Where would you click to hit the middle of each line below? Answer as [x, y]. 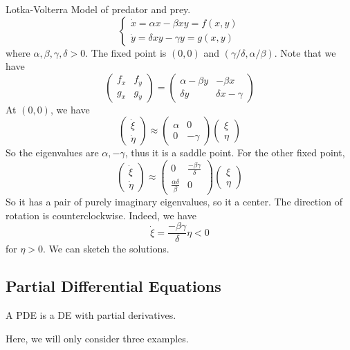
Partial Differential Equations [113, 286]
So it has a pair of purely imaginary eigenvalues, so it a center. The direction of [174, 202]
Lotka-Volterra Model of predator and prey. [98, 9]
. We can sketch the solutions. [106, 249]
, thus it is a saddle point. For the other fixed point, [235, 153]
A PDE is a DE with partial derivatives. [91, 315]
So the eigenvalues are [52, 153]
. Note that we [305, 52]
